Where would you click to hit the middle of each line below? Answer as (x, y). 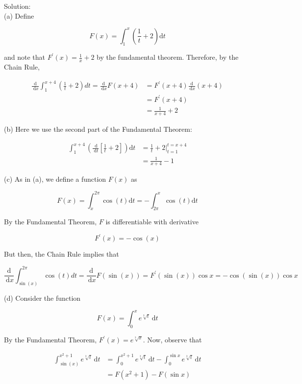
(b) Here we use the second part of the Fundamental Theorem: (98, 129)
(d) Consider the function (42, 298)
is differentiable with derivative (152, 222)
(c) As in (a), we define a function (55, 179)
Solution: (17, 6)
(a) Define (19, 15)
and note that (25, 57)
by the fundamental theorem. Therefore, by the (168, 57)
